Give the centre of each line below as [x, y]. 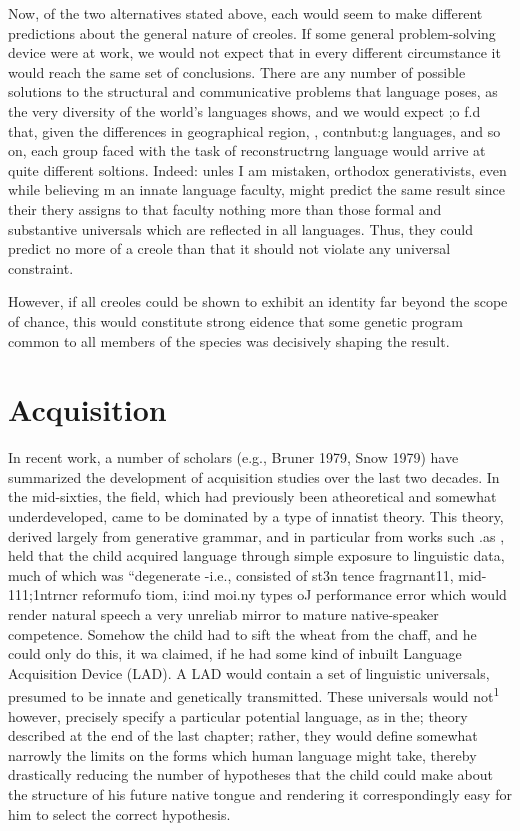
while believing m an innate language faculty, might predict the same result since [256, 189]
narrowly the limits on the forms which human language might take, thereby [242, 754]
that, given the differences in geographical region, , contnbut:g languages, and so [254, 130]
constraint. [41, 267]
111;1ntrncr [43, 594]
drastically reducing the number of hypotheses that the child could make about [250, 774]
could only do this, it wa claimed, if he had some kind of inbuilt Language [235, 653]
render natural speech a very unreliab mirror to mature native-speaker [223, 613]
